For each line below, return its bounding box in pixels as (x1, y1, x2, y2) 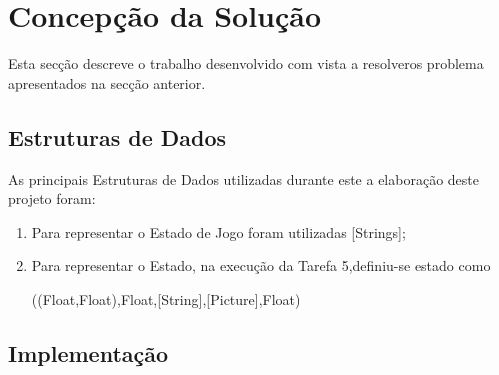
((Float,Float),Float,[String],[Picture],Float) (31, 288, 301, 309)
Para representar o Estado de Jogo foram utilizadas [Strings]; (31, 221, 406, 242)
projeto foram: (8, 188, 96, 209)
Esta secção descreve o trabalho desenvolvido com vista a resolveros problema (8, 53, 484, 74)
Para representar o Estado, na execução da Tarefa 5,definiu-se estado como (31, 255, 491, 276)
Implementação (8, 337, 169, 368)
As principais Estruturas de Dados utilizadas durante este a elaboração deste (8, 168, 479, 189)
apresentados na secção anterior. (8, 72, 206, 93)
